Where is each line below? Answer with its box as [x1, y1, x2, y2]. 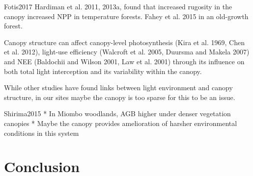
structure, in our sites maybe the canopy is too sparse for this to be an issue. [4, 92, 235, 102]
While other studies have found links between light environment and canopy [4, 82, 233, 93]
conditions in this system [4, 127, 79, 138]
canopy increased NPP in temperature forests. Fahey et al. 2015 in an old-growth [4, 11, 249, 21]
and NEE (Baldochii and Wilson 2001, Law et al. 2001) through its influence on [4, 56, 245, 66]
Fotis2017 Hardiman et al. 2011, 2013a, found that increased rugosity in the [4, 1, 232, 11]
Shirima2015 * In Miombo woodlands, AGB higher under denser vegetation [4, 108, 231, 119]
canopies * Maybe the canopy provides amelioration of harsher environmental [4, 118, 237, 128]
